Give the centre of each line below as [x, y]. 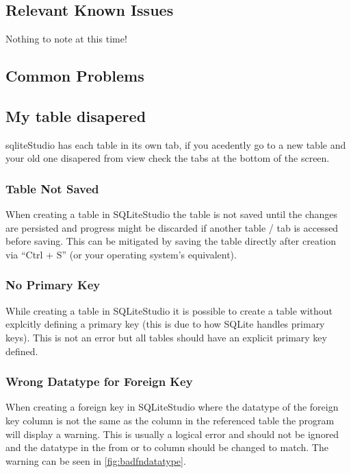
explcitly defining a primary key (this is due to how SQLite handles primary [165, 324]
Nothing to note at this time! [66, 39]
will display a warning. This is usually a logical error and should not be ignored [172, 434]
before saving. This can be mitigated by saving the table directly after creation [171, 241]
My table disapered [76, 116]
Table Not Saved [52, 188]
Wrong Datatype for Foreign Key [99, 381]
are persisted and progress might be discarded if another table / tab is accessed [172, 227]
